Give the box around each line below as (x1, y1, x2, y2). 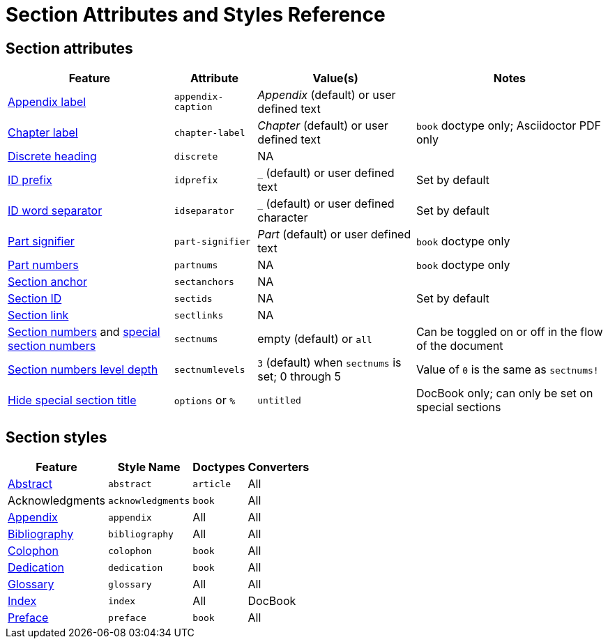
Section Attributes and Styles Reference (6, 3, 386, 26)
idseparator (174, 205, 234, 216)
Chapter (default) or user (257, 118, 388, 133)
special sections (416, 400, 501, 415)
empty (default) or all (257, 332, 372, 346)
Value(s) (312, 71, 358, 86)
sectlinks (174, 309, 224, 321)
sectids (174, 293, 213, 304)
